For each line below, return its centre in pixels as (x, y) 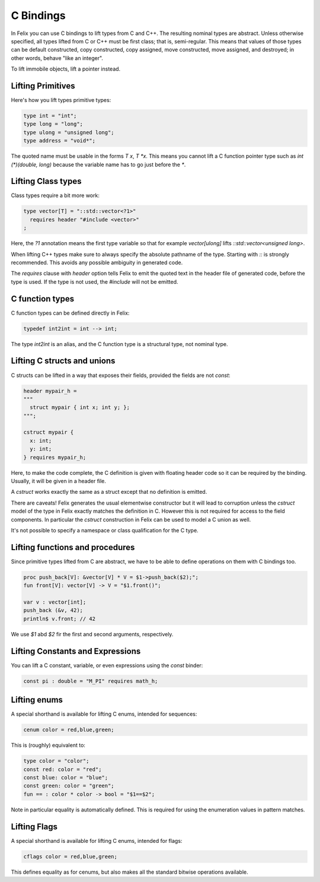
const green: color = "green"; (69, 786)
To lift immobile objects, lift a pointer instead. (66, 69)
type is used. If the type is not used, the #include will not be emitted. (95, 281)
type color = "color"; (56, 761)
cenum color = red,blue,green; (69, 730)
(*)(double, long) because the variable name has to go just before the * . (98, 164)
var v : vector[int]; (55, 602)
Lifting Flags (34, 827)
